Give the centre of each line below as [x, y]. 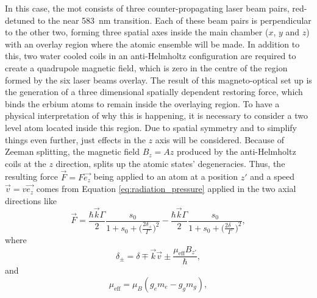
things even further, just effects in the [75, 139]
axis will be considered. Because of [219, 139]
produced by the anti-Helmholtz [236, 151]
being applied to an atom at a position [166, 176]
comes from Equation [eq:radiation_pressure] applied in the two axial [166, 189]
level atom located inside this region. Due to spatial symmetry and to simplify [151, 127]
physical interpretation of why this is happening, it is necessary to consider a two [156, 115]
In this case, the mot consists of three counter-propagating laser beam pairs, [147, 8]
